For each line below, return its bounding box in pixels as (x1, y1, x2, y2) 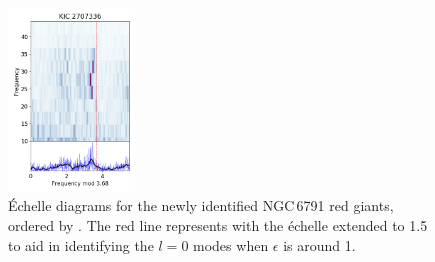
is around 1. (283, 234, 356, 255)
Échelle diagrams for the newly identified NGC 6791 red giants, (8, 195, 394, 216)
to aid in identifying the (8, 234, 154, 255)
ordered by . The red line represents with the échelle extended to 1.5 (8, 215, 428, 236)
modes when (193, 234, 269, 255)
